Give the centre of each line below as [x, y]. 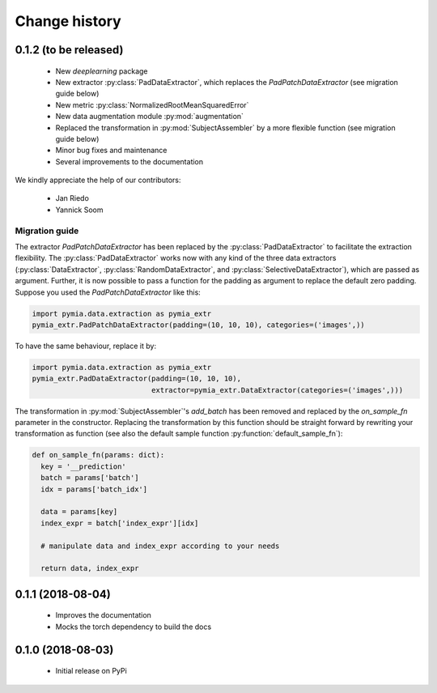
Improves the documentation [103, 615]
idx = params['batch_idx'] [94, 489]
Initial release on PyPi [91, 671]
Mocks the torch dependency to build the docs [134, 627]
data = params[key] [79, 512]
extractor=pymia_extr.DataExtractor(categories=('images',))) [277, 390]
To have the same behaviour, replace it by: [86, 346]
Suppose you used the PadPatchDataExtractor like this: [108, 292]
